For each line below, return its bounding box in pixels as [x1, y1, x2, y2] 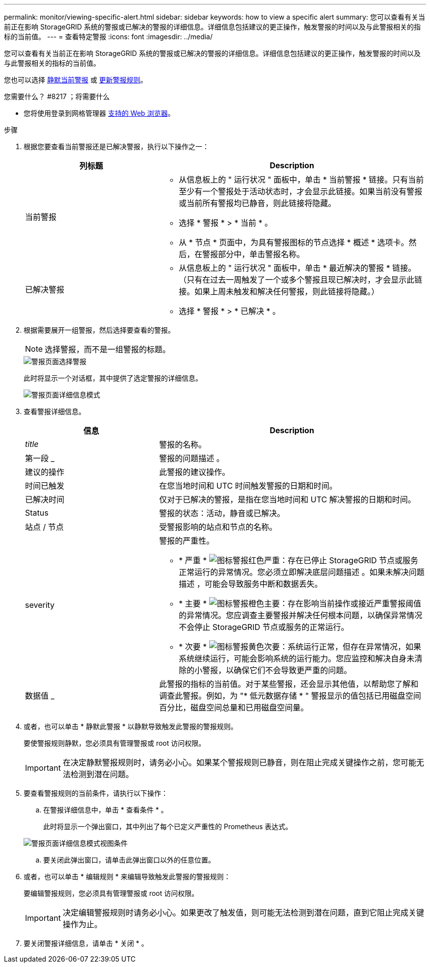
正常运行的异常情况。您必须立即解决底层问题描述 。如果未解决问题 [179, 567, 425, 577]
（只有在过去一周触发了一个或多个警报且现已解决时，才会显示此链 [179, 275, 423, 285]
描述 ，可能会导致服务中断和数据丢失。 [179, 579, 322, 589]
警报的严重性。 [159, 536, 215, 546]
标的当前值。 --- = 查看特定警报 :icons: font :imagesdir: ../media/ [4, 32, 213, 41]
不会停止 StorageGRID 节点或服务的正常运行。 [179, 622, 349, 632]
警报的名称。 [159, 440, 207, 449]
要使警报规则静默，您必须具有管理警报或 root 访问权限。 [24, 739, 206, 747]
